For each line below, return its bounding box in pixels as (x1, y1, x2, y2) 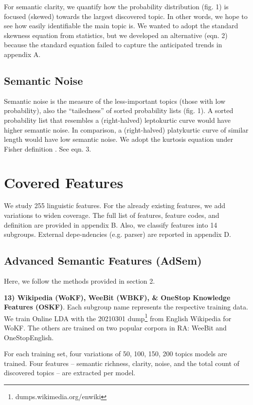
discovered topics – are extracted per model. (4, 367, 136, 378)
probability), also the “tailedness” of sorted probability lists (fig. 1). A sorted (4, 105, 234, 116)
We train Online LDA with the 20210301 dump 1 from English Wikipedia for (4, 311, 232, 323)
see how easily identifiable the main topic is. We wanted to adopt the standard (4, 20, 238, 31)
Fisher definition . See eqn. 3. (4, 143, 91, 154)
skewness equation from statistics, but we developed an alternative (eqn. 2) (4, 30, 228, 40)
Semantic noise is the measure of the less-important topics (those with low (4, 96, 226, 106)
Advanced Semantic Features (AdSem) (4, 253, 202, 268)
